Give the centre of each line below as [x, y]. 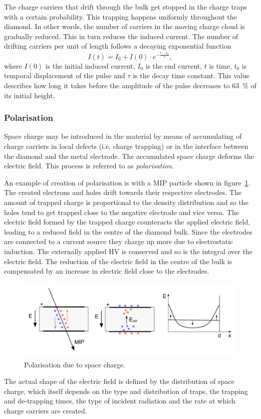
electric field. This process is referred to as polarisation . [89, 166]
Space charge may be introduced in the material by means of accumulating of [123, 136]
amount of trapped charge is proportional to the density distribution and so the [126, 202]
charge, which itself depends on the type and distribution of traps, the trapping [126, 391]
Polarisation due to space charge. [75, 364]
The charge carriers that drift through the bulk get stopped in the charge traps [125, 7]
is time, [220, 65]
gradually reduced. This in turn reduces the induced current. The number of [121, 36]
